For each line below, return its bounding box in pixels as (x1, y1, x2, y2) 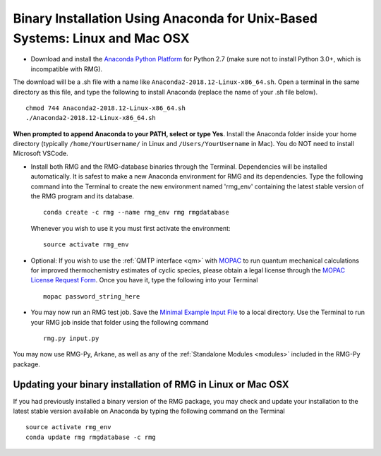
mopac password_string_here (43, 292, 140, 300)
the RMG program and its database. (30, 192, 134, 200)
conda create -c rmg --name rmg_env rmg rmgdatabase (43, 208, 229, 217)
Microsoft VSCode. (13, 149, 68, 158)
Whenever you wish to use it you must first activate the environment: (30, 224, 231, 232)
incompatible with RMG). (30, 64, 102, 73)
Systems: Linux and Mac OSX (13, 30, 190, 46)
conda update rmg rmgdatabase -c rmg (25, 433, 157, 441)
